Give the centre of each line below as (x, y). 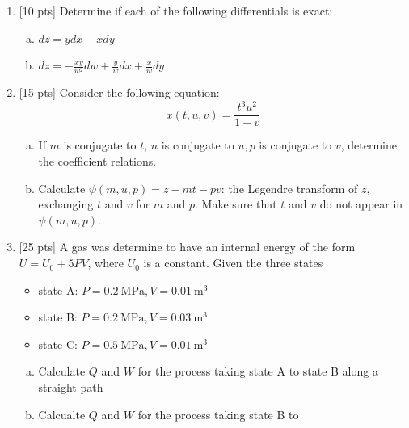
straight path (71, 387)
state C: (58, 344)
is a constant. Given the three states (233, 263)
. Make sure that (236, 204)
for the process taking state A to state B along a (258, 371)
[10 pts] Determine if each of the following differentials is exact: (176, 10)
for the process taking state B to (218, 414)
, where (105, 263)
